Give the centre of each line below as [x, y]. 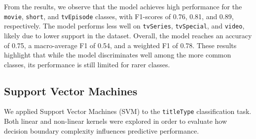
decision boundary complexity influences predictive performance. [102, 130]
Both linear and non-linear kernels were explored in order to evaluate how [116, 121]
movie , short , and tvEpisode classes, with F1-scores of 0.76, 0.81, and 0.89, [119, 16]
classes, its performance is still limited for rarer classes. [87, 64]
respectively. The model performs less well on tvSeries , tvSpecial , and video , [124, 26]
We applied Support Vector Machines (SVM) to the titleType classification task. [128, 111]
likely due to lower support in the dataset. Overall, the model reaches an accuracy [128, 35]
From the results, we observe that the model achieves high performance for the [123, 6]
